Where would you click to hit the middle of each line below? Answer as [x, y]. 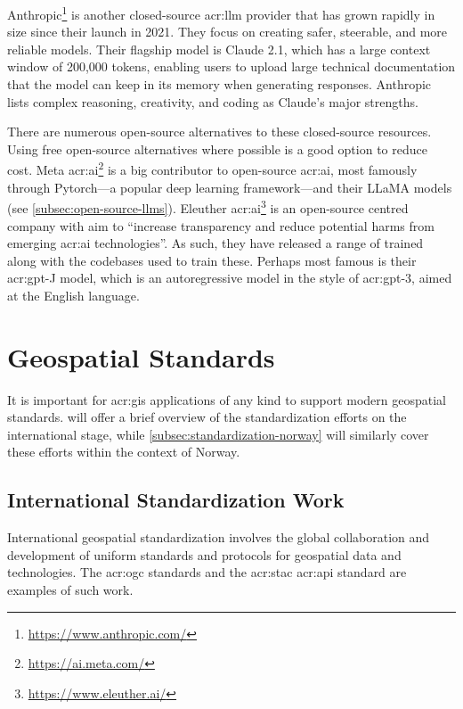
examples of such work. [70, 589]
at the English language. [73, 295]
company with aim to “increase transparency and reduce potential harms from [221, 225]
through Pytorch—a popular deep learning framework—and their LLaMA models [230, 187]
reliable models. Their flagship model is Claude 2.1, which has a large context [219, 49]
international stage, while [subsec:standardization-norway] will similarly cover [218, 434]
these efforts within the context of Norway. [124, 452]
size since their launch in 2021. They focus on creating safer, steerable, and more [227, 32]
